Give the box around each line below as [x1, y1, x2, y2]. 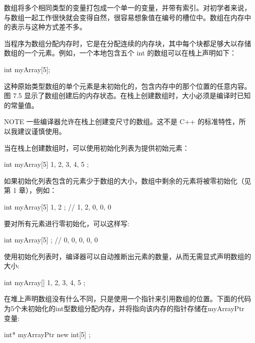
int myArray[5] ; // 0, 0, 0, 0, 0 [4, 235, 98, 245]
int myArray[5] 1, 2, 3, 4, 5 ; [4, 159, 89, 169]
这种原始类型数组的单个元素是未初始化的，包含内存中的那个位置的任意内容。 [4, 80, 251, 91]
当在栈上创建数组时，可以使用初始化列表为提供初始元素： [4, 142, 189, 153]
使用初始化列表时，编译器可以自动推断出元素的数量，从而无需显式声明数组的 [4, 251, 251, 261]
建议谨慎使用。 [17, 126, 66, 136]
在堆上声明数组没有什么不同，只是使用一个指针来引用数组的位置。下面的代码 [4, 293, 251, 304]
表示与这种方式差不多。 [10, 22, 86, 32]
